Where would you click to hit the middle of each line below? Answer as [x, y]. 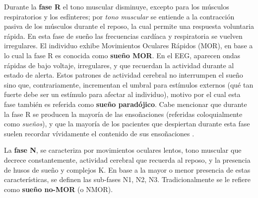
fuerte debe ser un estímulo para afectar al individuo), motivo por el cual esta [122, 94]
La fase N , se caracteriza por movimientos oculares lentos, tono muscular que [123, 150]
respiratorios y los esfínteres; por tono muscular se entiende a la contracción [119, 16]
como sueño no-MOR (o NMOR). [59, 189]
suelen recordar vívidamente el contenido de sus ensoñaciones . [99, 133]
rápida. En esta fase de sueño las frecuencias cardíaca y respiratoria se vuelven [123, 36]
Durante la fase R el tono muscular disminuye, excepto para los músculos [117, 6]
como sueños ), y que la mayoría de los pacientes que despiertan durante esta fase [127, 124]
